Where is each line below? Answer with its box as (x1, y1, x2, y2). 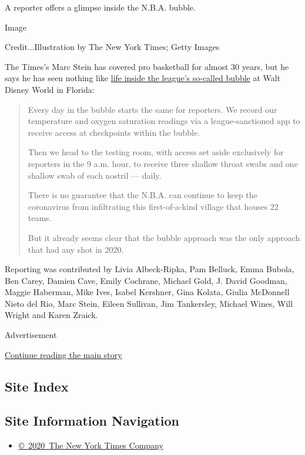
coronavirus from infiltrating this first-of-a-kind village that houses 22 (28, 200, 279, 212)
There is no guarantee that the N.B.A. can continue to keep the (28, 189, 257, 201)
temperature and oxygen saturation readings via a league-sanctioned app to (28, 115, 300, 127)
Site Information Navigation (5, 411, 179, 430)
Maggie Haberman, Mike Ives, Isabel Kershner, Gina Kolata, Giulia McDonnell (5, 286, 290, 298)
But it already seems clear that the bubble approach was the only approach (28, 231, 300, 243)
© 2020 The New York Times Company (18, 439, 163, 451)
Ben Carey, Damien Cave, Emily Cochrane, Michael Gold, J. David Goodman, (5, 274, 287, 286)
